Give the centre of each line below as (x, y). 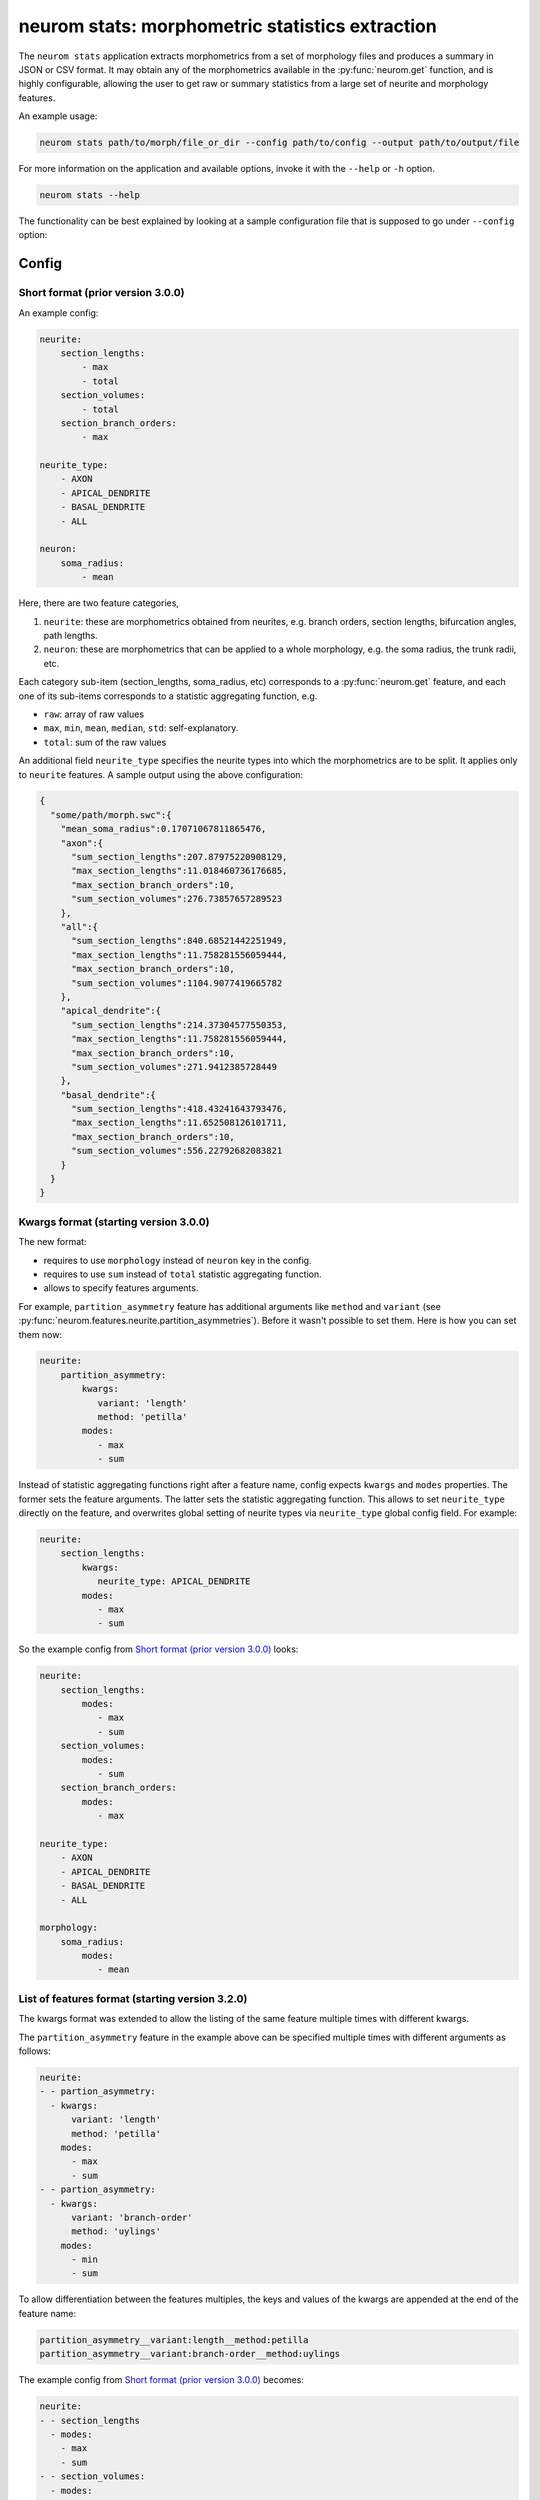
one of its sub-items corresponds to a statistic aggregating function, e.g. (168, 696)
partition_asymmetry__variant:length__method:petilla (174, 2339)
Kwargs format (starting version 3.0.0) (114, 1222)
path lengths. (71, 635)
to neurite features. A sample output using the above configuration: (161, 774)
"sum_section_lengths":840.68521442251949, (179, 941)
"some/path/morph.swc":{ (111, 814)
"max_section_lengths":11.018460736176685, (179, 871)
